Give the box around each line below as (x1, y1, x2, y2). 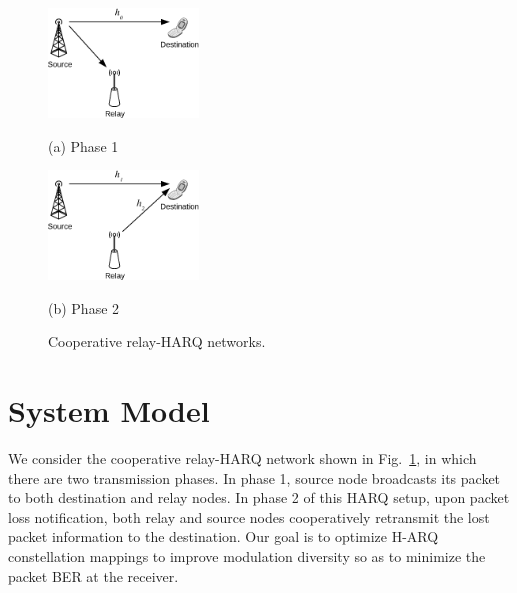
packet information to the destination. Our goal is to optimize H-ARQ (8, 526, 439, 547)
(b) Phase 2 (48, 297, 120, 318)
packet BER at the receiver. (8, 565, 179, 586)
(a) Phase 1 (48, 135, 119, 156)
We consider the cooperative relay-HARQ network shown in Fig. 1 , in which (8, 448, 477, 469)
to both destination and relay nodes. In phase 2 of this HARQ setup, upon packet (8, 487, 510, 508)
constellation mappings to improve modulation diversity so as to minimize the (8, 546, 486, 567)
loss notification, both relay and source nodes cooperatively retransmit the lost (8, 506, 490, 527)
